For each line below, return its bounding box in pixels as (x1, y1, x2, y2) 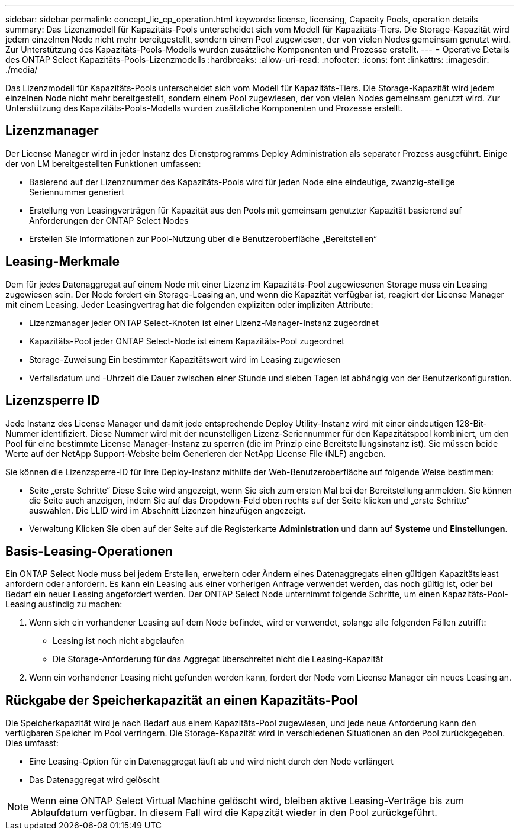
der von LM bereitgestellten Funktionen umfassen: (5, 158, 201, 169)
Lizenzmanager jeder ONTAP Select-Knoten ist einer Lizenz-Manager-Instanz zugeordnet (29, 317, 379, 328)
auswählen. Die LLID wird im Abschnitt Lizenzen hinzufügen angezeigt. (29, 505, 306, 515)
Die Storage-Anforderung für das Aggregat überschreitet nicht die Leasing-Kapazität (53, 654, 383, 665)
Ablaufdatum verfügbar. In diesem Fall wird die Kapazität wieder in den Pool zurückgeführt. (31, 807, 437, 819)
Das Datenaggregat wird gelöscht (29, 775, 160, 785)
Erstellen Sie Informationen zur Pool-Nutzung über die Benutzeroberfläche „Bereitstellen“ (29, 233, 377, 244)
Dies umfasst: (5, 738, 59, 749)
